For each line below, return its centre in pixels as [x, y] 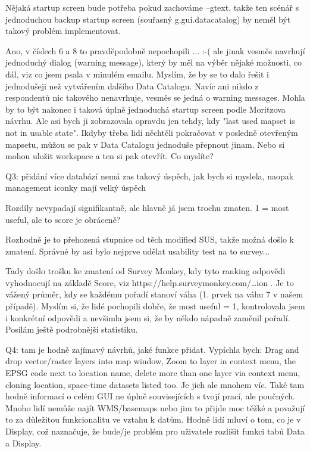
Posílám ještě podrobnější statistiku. [72, 329]
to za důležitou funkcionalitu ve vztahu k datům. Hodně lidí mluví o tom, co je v [153, 419]
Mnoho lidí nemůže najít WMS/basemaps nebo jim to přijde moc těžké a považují [155, 407]
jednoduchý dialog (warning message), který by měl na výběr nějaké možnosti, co [154, 62]
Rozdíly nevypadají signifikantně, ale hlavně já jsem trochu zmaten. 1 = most [147, 207]
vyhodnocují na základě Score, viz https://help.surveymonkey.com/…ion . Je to [150, 282]
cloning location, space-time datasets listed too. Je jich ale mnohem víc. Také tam [155, 384]
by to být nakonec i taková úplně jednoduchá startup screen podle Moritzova [145, 109]
